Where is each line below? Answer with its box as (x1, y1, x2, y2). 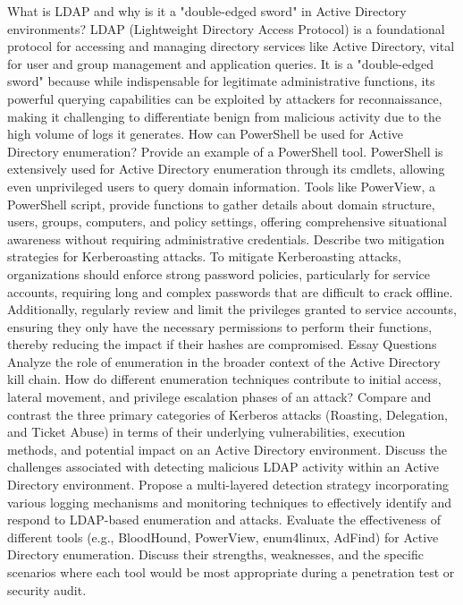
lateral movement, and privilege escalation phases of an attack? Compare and (7, 388, 432, 406)
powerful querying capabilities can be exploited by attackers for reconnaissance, (7, 89, 442, 107)
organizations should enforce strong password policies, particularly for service (7, 264, 430, 283)
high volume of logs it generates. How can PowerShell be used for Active (7, 124, 404, 143)
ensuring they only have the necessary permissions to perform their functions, (7, 317, 433, 336)
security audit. (7, 580, 87, 599)
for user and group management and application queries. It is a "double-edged (7, 54, 434, 72)
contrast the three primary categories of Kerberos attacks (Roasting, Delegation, (7, 405, 448, 423)
